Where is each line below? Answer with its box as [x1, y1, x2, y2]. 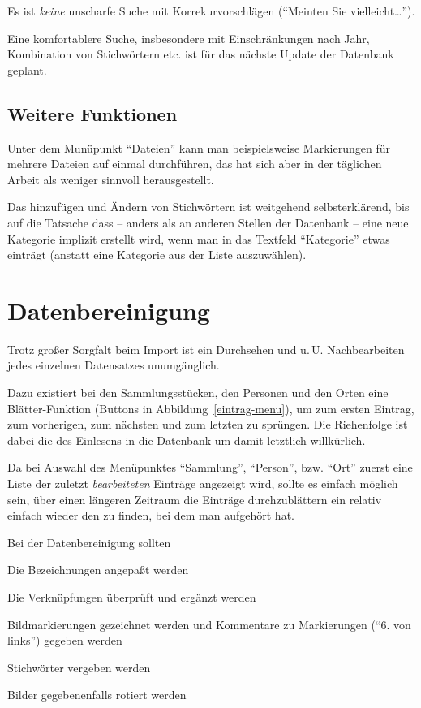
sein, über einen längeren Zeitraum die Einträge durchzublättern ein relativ [7, 490, 382, 507]
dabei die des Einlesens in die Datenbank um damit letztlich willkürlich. [7, 431, 366, 448]
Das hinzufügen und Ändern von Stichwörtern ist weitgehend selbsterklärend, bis [7, 198, 410, 215]
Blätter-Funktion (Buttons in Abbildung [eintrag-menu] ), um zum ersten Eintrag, [7, 399, 415, 417]
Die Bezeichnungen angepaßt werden [7, 561, 189, 578]
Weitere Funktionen [7, 101, 178, 126]
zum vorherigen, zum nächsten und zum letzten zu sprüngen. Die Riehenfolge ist [7, 416, 408, 433]
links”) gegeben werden [7, 632, 122, 649]
